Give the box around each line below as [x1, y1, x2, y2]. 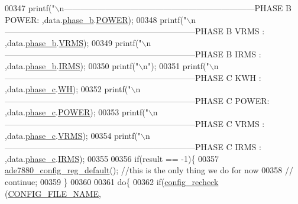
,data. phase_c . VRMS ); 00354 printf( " [5, 129, 141, 141]
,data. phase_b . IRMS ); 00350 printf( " [5, 59, 139, 72]
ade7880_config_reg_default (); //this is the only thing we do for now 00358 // [5, 164, 293, 176]
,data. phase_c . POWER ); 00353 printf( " [5, 106, 148, 118]
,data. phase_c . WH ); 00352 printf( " [5, 83, 131, 95]
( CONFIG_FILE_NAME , [5, 187, 101, 199]
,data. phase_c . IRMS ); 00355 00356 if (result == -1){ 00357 [5, 152, 219, 164]
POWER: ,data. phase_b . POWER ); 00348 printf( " [5, 13, 187, 25]
